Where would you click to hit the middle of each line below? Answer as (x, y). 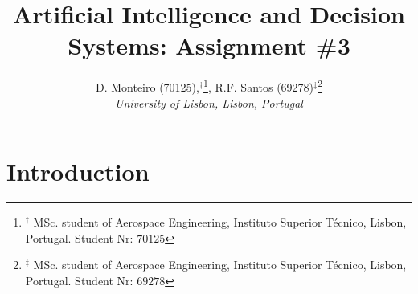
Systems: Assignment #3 (209, 45)
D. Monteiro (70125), (147, 86)
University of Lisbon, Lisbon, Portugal (209, 102)
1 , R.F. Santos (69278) (259, 86)
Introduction (78, 171)
